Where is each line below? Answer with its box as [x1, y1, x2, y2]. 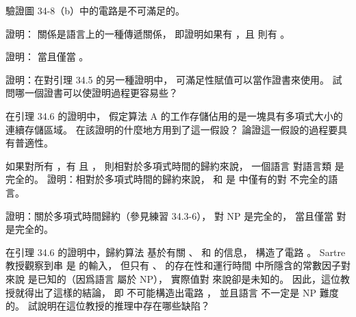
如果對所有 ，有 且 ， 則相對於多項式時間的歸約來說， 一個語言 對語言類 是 [5, 158, 344, 173]
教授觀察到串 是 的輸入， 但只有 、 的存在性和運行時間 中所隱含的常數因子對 [5, 258, 351, 272]
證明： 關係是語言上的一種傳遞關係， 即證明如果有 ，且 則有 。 [5, 26, 290, 40]
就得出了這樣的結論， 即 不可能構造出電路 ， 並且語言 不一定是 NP [14, 285, 317, 299]
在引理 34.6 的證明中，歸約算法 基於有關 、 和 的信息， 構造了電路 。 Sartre [5, 244, 346, 259]
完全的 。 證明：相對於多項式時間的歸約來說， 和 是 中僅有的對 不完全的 [5, 172, 329, 186]
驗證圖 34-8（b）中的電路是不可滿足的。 [5, 3, 186, 17]
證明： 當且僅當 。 [5, 49, 89, 64]
